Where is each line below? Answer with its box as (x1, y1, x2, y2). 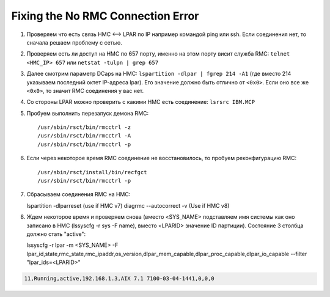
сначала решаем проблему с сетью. (26, 38, 122, 46)
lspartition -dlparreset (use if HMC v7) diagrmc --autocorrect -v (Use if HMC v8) (26, 202, 230, 209)
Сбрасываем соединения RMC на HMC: (26, 191, 131, 198)
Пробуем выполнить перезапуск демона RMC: (26, 109, 149, 117)
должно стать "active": (26, 230, 86, 238)
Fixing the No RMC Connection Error (11, 9, 199, 23)
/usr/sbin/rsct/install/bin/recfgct (37, 169, 147, 175)
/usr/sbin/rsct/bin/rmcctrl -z (37, 124, 131, 131)
